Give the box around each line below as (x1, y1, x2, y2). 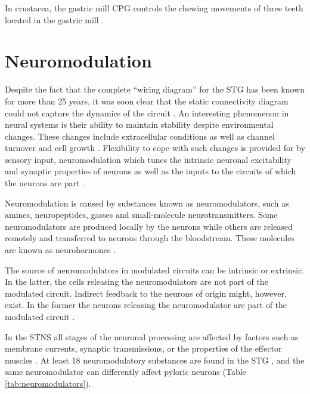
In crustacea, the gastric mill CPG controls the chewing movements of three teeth (5, 2, 303, 14)
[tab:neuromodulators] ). (5, 377, 91, 389)
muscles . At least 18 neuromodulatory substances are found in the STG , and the (5, 353, 305, 366)
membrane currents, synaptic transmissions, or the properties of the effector (5, 342, 282, 355)
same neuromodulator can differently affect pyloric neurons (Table (5, 365, 246, 378)
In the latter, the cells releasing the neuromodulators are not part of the (5, 275, 268, 288)
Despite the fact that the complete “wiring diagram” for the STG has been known (5, 83, 305, 96)
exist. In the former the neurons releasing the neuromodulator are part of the (5, 298, 287, 311)
